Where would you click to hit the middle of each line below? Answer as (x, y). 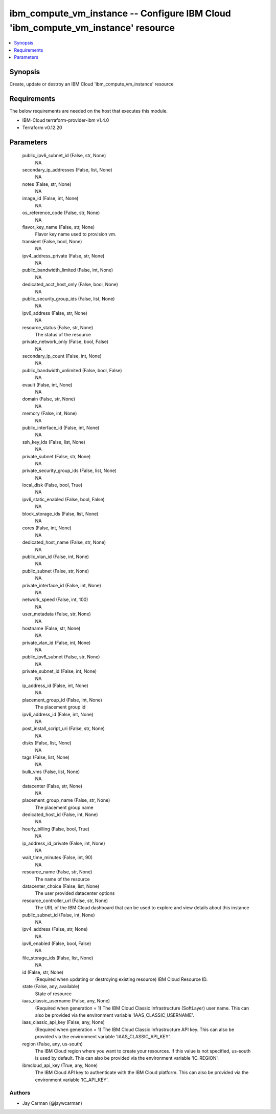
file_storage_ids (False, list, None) (58, 958)
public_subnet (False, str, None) (56, 571)
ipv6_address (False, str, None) (55, 313)
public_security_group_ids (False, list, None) (68, 298)
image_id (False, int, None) (50, 198)
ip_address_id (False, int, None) (55, 685)
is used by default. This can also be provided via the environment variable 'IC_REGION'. (127, 1058)
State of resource (53, 994)
